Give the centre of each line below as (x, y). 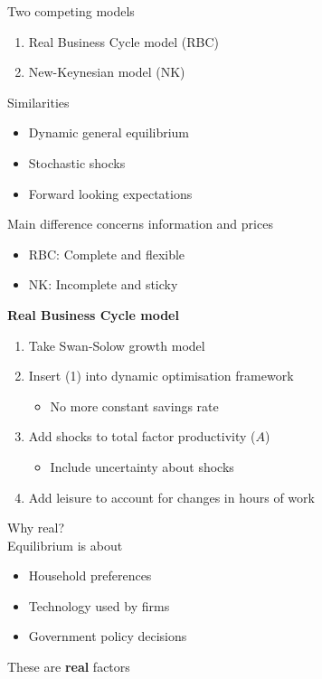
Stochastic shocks (77, 162)
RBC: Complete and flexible (107, 254)
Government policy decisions (108, 636)
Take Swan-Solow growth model (117, 345)
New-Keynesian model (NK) (107, 72)
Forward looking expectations (110, 193)
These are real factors (69, 667)
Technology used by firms (99, 605)
